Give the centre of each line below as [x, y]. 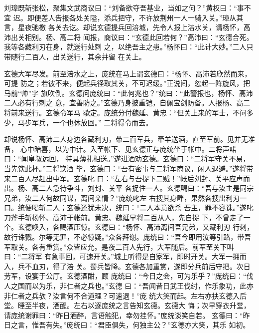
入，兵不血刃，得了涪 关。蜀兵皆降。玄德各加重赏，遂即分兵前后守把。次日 [127, 266]
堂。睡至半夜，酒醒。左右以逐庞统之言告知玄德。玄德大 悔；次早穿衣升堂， [127, 305]
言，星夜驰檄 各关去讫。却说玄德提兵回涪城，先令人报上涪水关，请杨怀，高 [127, 27]
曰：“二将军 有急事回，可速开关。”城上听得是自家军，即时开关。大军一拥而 [125, 256]
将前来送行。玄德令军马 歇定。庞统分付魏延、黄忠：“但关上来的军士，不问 [126, 112]
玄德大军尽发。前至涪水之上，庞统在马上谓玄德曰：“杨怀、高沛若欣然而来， [128, 73]
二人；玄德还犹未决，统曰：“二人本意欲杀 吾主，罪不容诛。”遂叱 [149, 207]
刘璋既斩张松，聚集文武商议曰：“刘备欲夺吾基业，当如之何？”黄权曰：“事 [124, 7]
